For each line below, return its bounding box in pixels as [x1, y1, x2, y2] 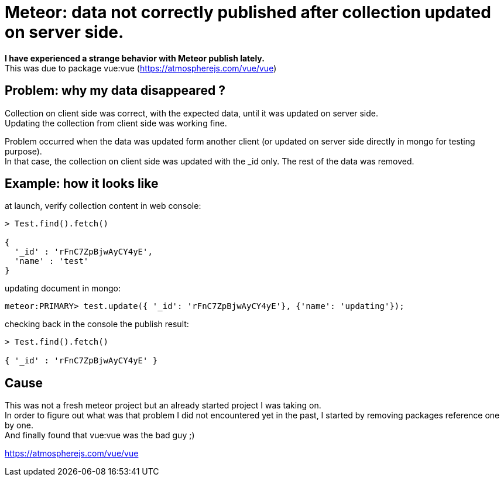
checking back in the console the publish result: [5, 319, 189, 329]
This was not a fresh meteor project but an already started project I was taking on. [5, 400, 321, 411]
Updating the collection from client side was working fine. [5, 118, 227, 128]
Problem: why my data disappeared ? [5, 83, 225, 98]
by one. [5, 420, 33, 431]
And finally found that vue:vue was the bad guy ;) [5, 430, 195, 441]
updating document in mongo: [5, 283, 121, 294]
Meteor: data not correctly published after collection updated [5, 2, 491, 22]
